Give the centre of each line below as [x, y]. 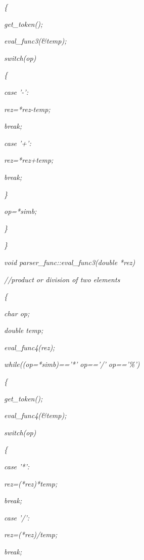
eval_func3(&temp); [35, 41]
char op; [17, 313]
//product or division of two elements [62, 279]
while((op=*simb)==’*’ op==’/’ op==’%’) [72, 364]
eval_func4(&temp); [35, 415]
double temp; [24, 330]
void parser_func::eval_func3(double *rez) [70, 262]
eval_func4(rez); [30, 347]
